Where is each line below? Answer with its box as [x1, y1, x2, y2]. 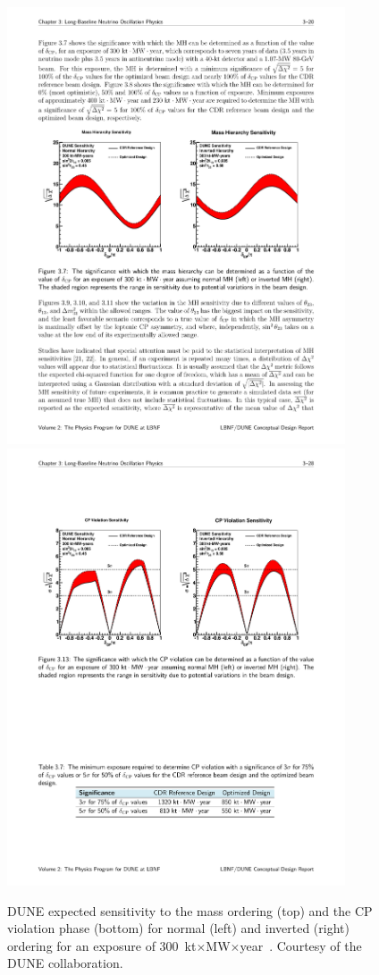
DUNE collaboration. [7, 954, 123, 972]
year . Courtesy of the [240, 936, 362, 954]
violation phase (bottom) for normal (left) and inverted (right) [7, 919, 350, 937]
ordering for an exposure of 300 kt [7, 936, 197, 954]
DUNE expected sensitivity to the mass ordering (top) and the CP [7, 901, 373, 920]
